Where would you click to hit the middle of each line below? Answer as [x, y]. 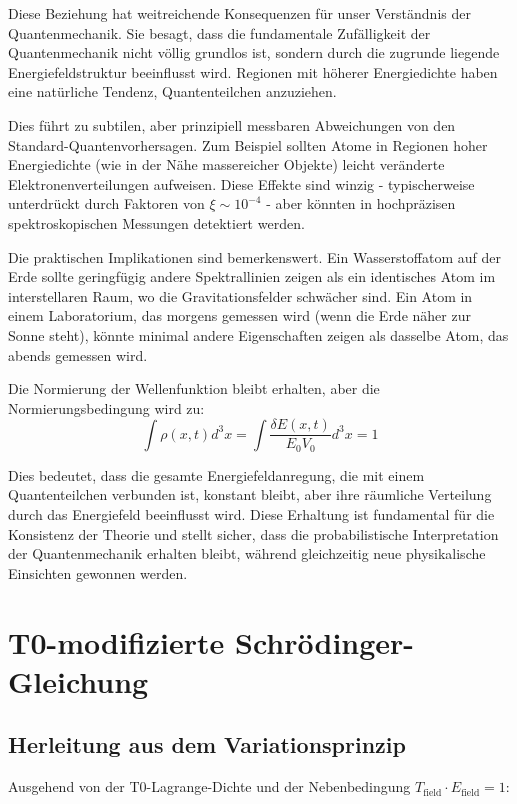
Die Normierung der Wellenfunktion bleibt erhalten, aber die [194, 388]
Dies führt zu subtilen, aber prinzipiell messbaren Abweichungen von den [232, 124]
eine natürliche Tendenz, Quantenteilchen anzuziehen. [172, 91]
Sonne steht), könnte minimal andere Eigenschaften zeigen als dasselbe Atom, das [258, 334]
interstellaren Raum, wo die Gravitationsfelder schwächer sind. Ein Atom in [240, 295]
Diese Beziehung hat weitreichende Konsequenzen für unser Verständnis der [239, 13]
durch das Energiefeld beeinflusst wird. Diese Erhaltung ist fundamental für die [251, 513]
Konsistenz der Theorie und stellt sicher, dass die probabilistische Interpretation [253, 533]
